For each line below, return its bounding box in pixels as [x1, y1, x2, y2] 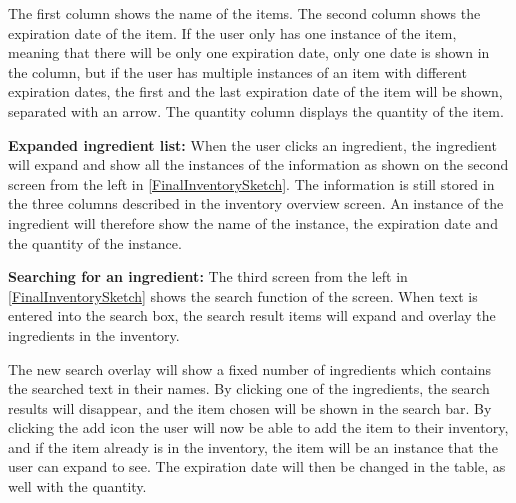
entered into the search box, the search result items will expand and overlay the [8, 305, 496, 326]
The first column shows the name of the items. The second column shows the [8, 3, 481, 23]
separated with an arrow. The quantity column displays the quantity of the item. [8, 100, 504, 121]
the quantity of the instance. [8, 232, 182, 253]
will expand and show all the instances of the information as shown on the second [8, 154, 509, 175]
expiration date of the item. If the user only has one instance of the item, [8, 22, 457, 43]
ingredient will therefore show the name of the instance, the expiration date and [8, 212, 498, 233]
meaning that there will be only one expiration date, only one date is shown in [8, 42, 490, 63]
